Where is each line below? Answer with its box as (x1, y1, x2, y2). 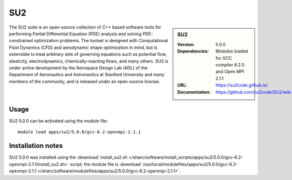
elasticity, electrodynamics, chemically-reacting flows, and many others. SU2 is (9, 58, 169, 64)
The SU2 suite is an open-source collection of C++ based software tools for (9, 24, 162, 30)
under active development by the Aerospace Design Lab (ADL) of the (9, 65, 148, 70)
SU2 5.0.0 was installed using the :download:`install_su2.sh (9, 154, 128, 160)
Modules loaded (216, 49, 248, 54)
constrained (9, 38, 34, 44)
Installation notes (9, 142, 63, 150)
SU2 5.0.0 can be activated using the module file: (9, 118, 108, 124)
